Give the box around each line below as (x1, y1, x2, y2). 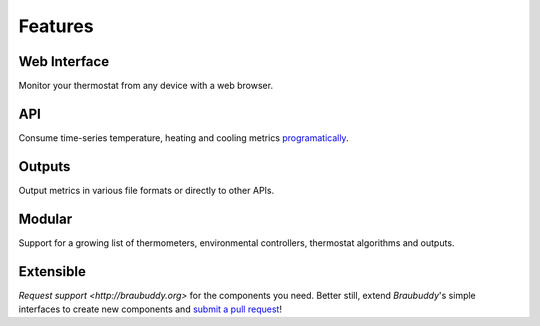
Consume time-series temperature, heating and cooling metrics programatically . (18, 131, 349, 144)
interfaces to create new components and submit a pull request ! (18, 303, 282, 315)
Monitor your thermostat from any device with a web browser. (18, 80, 274, 92)
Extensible (18, 263, 87, 280)
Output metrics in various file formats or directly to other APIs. (18, 184, 275, 196)
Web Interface (18, 53, 110, 70)
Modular (18, 210, 73, 227)
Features (18, 15, 94, 37)
